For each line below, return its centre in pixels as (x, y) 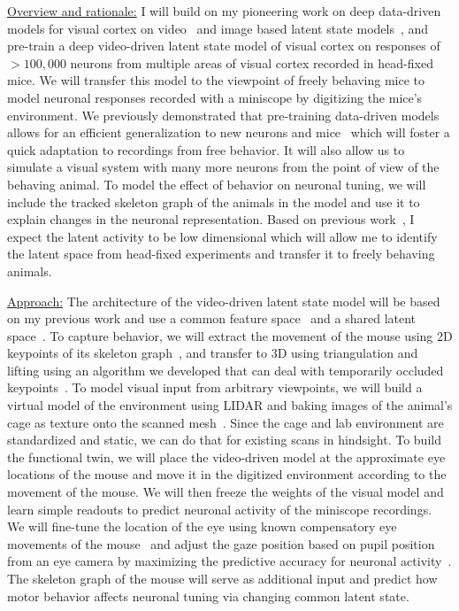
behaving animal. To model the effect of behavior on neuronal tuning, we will (217, 184)
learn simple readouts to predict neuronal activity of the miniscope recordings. (220, 509)
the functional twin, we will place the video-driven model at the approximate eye (226, 456)
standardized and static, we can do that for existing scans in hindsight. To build (224, 440)
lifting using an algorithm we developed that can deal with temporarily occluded (226, 370)
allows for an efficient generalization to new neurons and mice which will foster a (229, 132)
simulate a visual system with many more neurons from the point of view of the (223, 167)
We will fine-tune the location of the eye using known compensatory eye (202, 526)
